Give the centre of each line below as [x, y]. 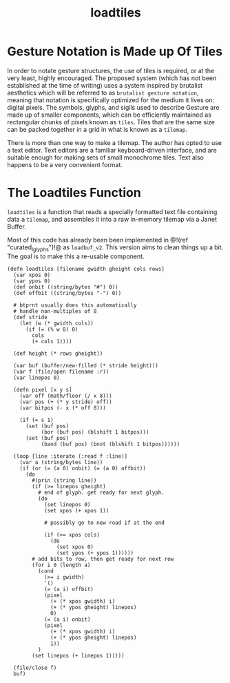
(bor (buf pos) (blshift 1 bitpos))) [95, 432]
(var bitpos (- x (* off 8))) [63, 408]
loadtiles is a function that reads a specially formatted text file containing [112, 211]
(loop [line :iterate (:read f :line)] [71, 456]
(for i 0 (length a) [61, 565]
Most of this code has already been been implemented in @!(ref [97, 240]
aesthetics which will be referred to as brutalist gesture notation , [103, 93]
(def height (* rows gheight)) [58, 354]
